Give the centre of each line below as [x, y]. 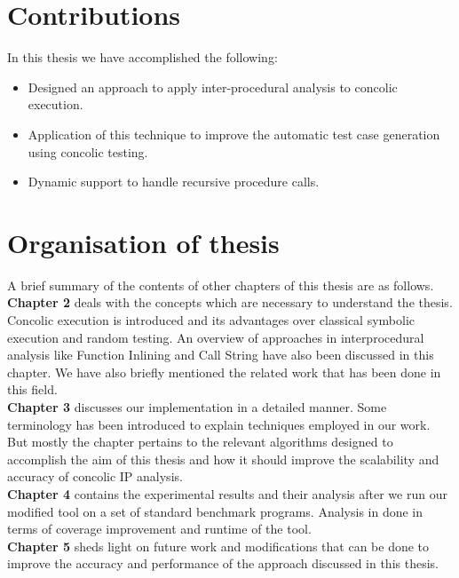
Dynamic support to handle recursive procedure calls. [174, 182]
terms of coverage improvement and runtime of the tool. [159, 529]
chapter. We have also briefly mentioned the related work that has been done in [224, 372]
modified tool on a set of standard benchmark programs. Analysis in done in [215, 511]
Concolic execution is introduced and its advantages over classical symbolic [211, 320]
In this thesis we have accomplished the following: [142, 57]
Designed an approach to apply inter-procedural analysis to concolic [213, 87]
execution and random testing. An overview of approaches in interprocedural [216, 337]
